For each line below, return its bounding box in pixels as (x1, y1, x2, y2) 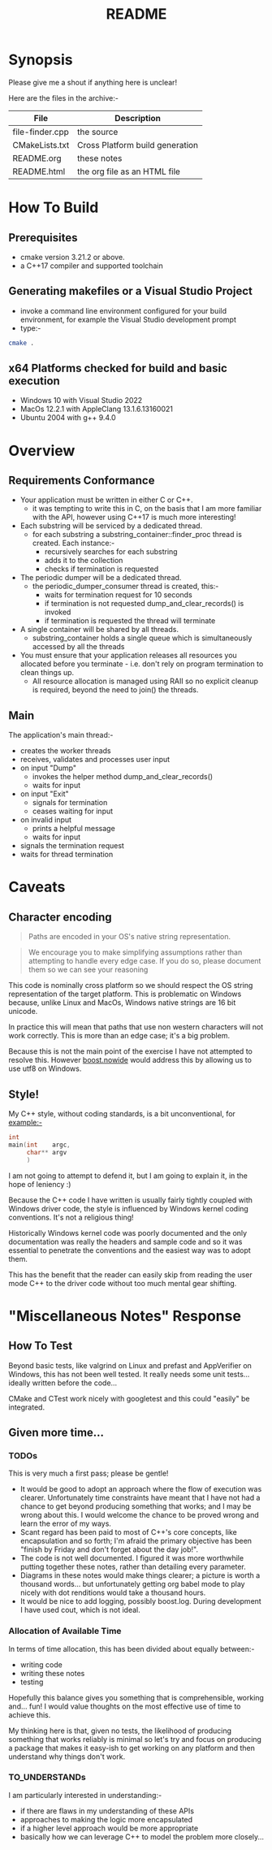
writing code (19, 1659, 63, 1670)
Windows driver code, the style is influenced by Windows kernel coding (8, 1203, 249, 1213)
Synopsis (8, 50, 73, 69)
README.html (12, 166, 66, 177)
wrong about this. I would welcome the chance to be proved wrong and (19, 1510, 260, 1520)
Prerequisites (8, 231, 78, 245)
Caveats (8, 878, 66, 896)
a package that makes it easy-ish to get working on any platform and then (8, 1743, 256, 1753)
